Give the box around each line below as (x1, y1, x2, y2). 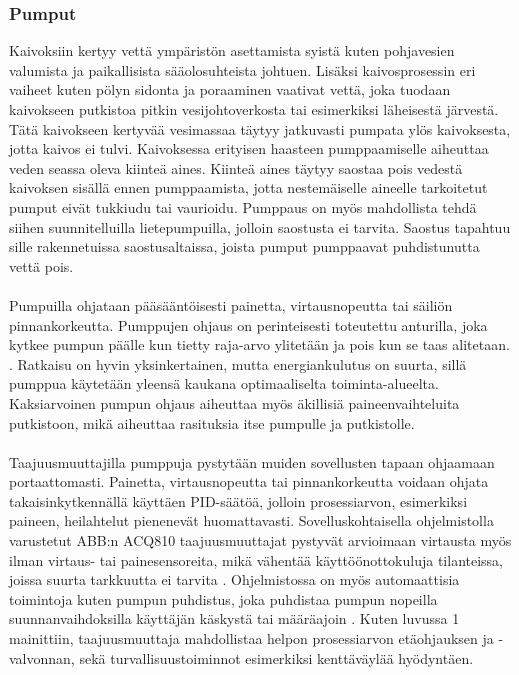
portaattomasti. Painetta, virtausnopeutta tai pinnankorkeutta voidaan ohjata (9, 471, 489, 492)
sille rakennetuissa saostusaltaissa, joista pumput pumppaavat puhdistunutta (9, 236, 480, 257)
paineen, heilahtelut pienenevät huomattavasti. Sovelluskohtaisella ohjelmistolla (9, 510, 494, 531)
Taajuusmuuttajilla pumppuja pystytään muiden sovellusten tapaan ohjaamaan (9, 451, 495, 472)
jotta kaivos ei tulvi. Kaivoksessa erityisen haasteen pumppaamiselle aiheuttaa (9, 138, 489, 159)
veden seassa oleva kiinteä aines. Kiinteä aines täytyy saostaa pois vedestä (9, 157, 463, 178)
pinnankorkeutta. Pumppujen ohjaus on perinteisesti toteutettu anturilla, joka (9, 314, 488, 335)
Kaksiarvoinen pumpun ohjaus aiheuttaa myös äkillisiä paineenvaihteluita (9, 392, 460, 413)
